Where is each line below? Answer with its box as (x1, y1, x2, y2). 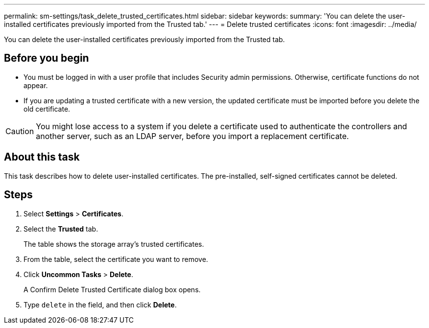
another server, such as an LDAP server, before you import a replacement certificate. (36, 131, 349, 141)
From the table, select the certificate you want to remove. (24, 255, 208, 263)
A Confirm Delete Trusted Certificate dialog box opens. (24, 285, 201, 294)
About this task (4, 151, 80, 164)
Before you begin (4, 52, 89, 65)
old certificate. (24, 104, 71, 113)
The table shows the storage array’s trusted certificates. (24, 239, 204, 248)
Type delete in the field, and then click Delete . (24, 300, 177, 309)
